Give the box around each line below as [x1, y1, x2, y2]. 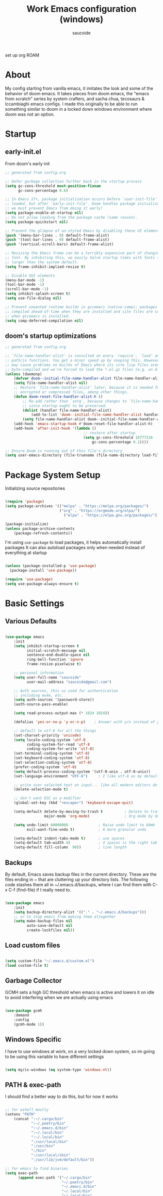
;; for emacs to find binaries [5, 1166, 68, 1171]
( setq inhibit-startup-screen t [14, 643, 79, 648]
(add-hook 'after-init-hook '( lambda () [14, 426, 97, 431]
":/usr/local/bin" [31, 1139, 68, 1144]
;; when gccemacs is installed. [5, 314, 70, 319]
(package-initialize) [5, 521, 49, 526]
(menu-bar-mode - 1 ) [5, 278, 45, 282]
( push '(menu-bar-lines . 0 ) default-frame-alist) [5, 233, 110, 238]
